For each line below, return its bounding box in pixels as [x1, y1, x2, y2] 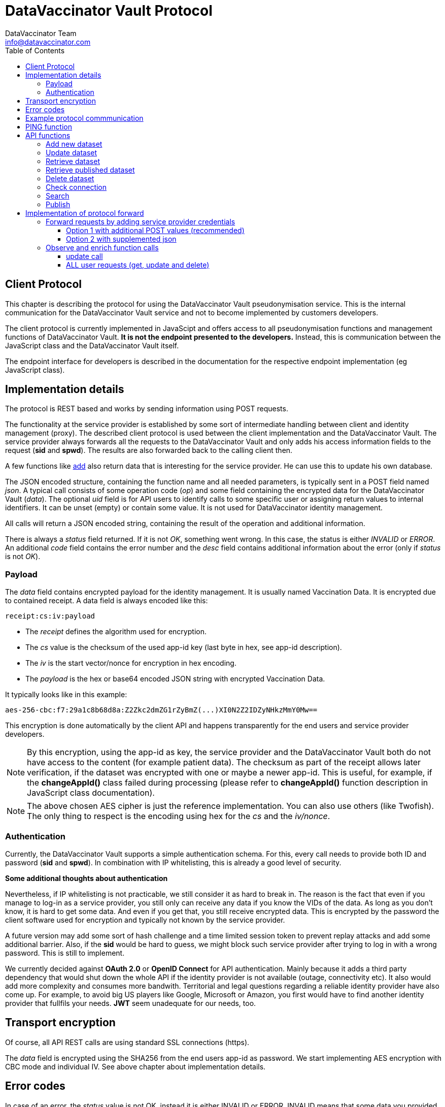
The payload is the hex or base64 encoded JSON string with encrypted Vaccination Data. [25, 674, 325, 683]
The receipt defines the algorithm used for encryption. [25, 627, 207, 636]
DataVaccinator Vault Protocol [5, 2, 213, 19]
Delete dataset [46, 174, 94, 183]
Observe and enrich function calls [46, 243, 159, 252]
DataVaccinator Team [5, 28, 77, 38]
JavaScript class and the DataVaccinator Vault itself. [5, 341, 179, 350]
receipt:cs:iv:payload [5, 612, 95, 621]
